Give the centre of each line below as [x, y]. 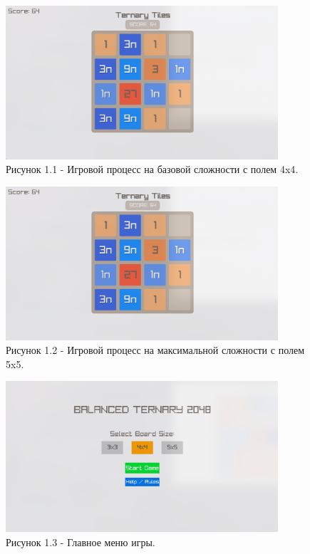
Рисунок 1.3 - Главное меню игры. [81, 542]
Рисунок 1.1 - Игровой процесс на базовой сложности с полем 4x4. [152, 169]
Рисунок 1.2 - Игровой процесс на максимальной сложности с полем [155, 350]
